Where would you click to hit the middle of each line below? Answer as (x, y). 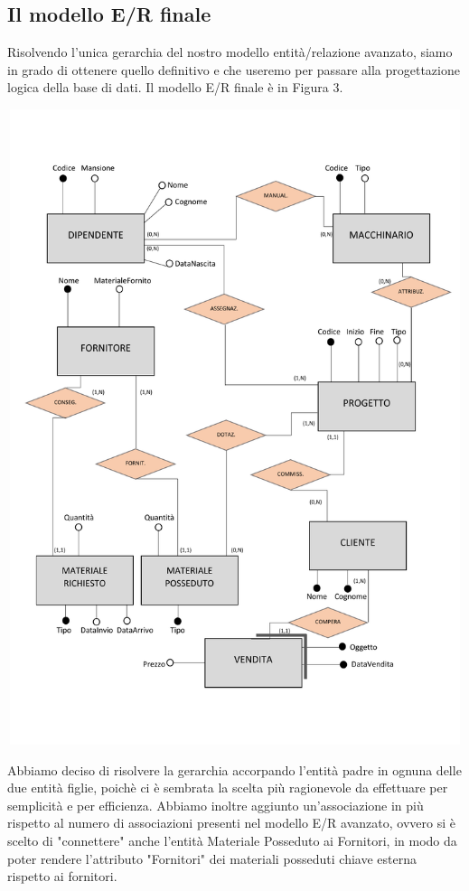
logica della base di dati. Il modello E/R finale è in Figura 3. (175, 87)
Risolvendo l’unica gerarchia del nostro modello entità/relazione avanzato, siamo (230, 52)
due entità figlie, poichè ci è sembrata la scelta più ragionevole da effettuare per (228, 788)
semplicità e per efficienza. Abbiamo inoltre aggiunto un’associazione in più (216, 805)
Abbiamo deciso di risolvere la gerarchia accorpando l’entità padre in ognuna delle (234, 769)
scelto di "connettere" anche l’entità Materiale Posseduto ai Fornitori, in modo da (232, 840)
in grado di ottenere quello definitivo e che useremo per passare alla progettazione (234, 69)
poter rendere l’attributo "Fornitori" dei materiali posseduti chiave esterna (212, 858)
